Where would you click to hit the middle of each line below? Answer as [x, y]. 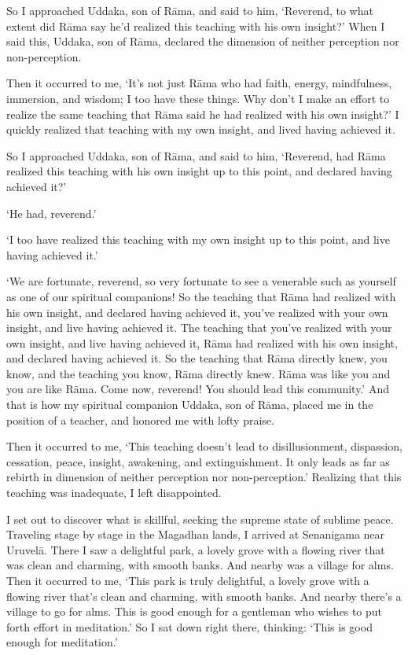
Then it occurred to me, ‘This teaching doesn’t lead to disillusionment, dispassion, [204, 446]
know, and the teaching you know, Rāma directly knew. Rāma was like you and [198, 373]
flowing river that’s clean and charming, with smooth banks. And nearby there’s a [204, 596]
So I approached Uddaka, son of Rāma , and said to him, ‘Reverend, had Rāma [196, 155]
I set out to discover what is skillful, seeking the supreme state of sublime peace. [200, 519]
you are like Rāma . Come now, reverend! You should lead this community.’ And [198, 389]
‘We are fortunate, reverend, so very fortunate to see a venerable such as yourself [201, 281]
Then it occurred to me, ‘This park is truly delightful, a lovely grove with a [188, 580]
